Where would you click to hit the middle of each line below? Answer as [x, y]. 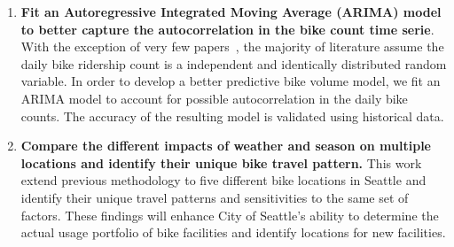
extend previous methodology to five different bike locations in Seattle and [223, 180]
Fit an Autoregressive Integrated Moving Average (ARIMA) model [231, 12]
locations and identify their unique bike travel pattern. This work [221, 162]
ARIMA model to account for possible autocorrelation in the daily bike [214, 98]
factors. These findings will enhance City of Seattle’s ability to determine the [230, 215]
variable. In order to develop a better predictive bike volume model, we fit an [231, 81]
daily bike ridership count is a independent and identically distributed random [234, 63]
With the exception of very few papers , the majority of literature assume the [232, 46]
